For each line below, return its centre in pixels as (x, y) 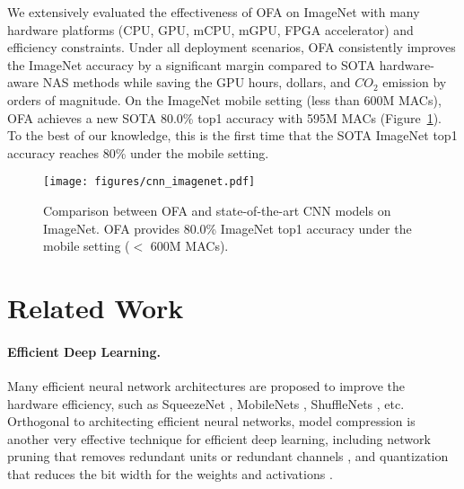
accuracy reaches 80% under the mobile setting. (138, 152)
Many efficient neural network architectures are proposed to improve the (206, 385)
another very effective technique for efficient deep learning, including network (219, 438)
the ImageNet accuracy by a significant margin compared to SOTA (192, 64)
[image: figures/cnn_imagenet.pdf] (149, 182)
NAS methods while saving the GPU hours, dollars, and (197, 82)
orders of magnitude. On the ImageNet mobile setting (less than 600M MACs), (224, 99)
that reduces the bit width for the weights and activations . (170, 473)
